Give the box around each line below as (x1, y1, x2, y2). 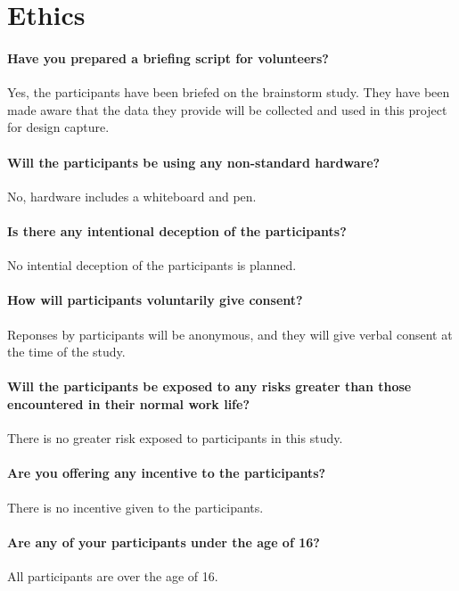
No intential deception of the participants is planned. (7, 256, 297, 275)
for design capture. (7, 118, 110, 136)
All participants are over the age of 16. (7, 566, 218, 585)
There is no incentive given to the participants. (7, 497, 264, 516)
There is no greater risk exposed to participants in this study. (7, 429, 343, 447)
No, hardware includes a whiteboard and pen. (7, 186, 257, 205)
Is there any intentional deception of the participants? (7, 221, 347, 240)
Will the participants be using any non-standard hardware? (7, 152, 381, 171)
